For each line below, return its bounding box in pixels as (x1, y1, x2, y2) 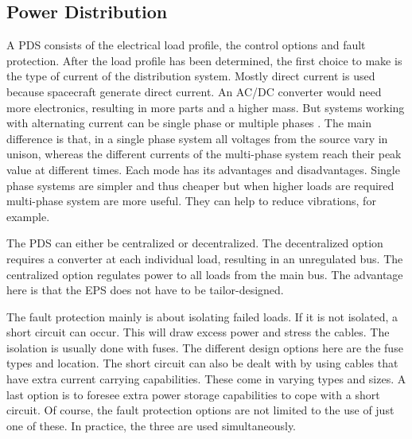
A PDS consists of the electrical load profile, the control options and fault (6, 37, 366, 53)
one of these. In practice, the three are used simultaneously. (6, 417, 297, 433)
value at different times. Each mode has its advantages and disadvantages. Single (6, 161, 400, 177)
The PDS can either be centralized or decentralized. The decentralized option (6, 235, 383, 251)
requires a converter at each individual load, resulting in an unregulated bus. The (6, 250, 403, 266)
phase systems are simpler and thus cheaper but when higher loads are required (6, 177, 395, 193)
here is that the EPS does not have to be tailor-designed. (6, 282, 284, 298)
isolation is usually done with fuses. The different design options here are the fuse (6, 339, 403, 355)
